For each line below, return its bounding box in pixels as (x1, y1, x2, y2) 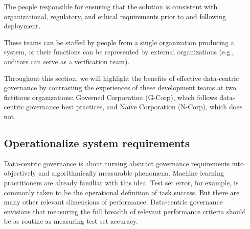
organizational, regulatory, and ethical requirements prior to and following (4, 11, 226, 21)
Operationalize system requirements (4, 135, 190, 150)
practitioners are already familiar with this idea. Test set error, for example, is (4, 177, 239, 187)
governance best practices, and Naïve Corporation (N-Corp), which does (26, 102, 243, 112)
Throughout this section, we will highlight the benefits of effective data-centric (4, 73, 239, 83)
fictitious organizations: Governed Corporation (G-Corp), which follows (4, 92, 217, 102)
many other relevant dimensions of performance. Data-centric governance (4, 197, 223, 207)
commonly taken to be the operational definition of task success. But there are (4, 187, 240, 197)
